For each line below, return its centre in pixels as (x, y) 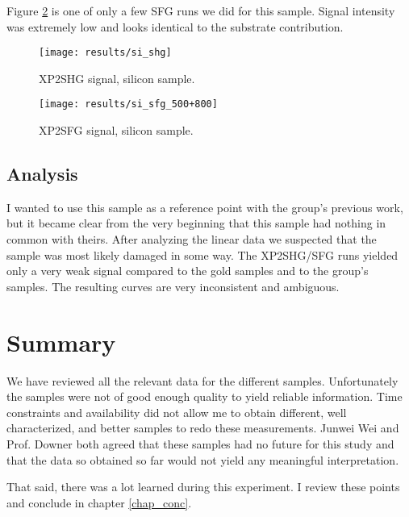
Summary (61, 342)
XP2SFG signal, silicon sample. (116, 130)
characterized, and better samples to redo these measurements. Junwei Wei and (203, 428)
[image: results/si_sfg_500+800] (128, 104)
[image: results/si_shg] (105, 53)
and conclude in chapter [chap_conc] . (99, 502)
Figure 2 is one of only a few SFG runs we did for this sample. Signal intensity (201, 10)
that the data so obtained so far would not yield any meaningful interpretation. (203, 459)
